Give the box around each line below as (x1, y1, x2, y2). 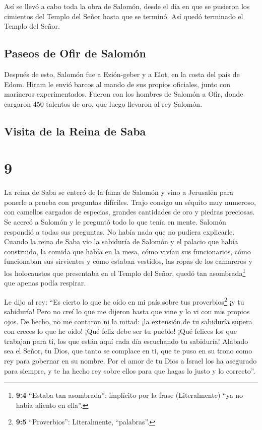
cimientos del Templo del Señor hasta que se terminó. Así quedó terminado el (4, 11, 243, 21)
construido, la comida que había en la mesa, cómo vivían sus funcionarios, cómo (4, 246, 251, 256)
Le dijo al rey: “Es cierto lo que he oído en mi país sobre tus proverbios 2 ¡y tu (4, 295, 244, 307)
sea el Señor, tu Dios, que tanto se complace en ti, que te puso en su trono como (4, 345, 252, 356)
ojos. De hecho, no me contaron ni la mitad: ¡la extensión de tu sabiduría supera (4, 316, 252, 326)
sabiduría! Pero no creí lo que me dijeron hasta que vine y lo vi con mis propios (4, 306, 250, 317)
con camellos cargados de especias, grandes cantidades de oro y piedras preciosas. (4, 206, 255, 217)
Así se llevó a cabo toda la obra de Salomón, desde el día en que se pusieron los (4, 1, 250, 11)
